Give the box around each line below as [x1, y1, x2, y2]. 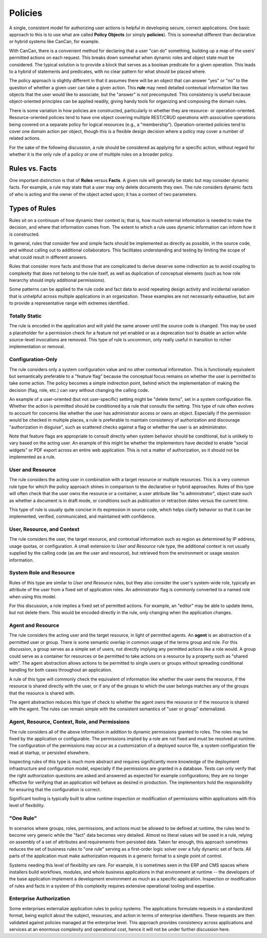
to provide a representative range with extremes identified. [9, 300, 129, 306]
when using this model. [9, 593, 57, 600]
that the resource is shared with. [9, 690, 75, 696]
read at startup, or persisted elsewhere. [9, 750, 90, 755]
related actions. [9, 135, 41, 141]
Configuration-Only [9, 356, 58, 363]
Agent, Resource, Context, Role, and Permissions [9, 718, 130, 725]
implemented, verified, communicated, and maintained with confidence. [9, 513, 156, 519]
